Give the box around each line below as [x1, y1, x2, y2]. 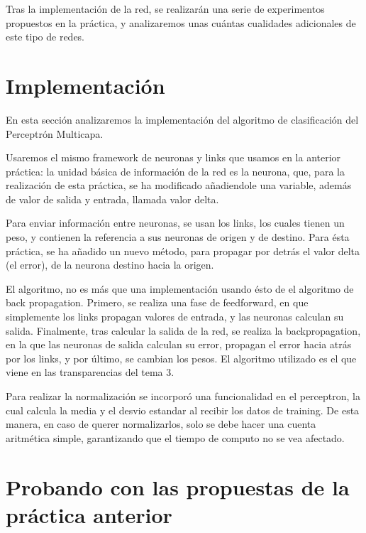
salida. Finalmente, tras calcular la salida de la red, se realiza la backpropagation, [6, 323, 361, 338]
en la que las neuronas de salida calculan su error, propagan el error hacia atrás [6, 337, 352, 352]
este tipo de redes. [6, 29, 85, 44]
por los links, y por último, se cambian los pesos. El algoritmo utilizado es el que [6, 350, 357, 365]
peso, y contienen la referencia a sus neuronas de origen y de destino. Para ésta [6, 230, 350, 244]
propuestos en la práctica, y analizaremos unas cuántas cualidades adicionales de [6, 15, 356, 30]
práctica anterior [6, 500, 172, 529]
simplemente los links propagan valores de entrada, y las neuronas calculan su [6, 309, 344, 324]
